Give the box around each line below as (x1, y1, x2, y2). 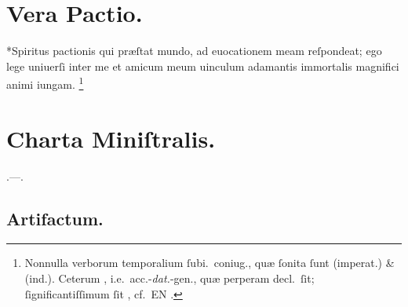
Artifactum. (6, 206, 104, 230)
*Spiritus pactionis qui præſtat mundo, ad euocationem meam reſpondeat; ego (6, 42, 382, 59)
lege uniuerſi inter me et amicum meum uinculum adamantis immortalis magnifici (6, 57, 399, 74)
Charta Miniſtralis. (6, 122, 216, 154)
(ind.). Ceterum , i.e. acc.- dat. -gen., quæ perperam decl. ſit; (24, 270, 315, 287)
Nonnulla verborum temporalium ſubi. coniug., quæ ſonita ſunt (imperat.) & (24, 254, 395, 271)
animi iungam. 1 (6, 74, 84, 92)
